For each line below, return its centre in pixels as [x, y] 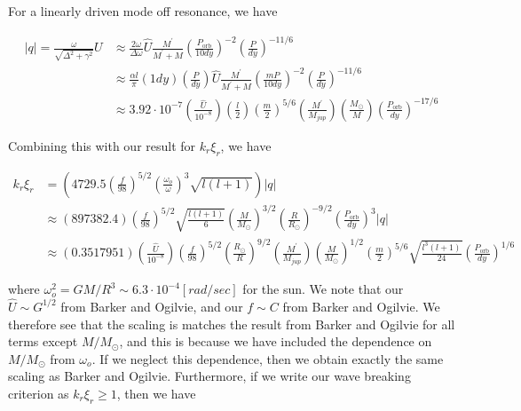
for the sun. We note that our [323, 289]
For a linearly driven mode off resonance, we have [143, 11]
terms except [43, 341]
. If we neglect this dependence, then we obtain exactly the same [268, 358]
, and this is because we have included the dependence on [276, 341]
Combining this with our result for [102, 145]
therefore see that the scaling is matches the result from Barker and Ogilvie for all [232, 324]
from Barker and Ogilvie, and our [152, 306]
